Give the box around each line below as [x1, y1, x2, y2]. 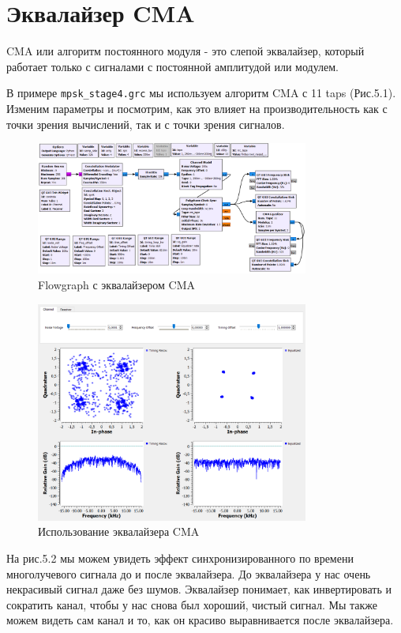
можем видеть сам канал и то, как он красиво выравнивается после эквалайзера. [6, 612, 394, 628]
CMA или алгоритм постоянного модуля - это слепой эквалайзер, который [6, 43, 365, 59]
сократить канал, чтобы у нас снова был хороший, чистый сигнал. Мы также [6, 596, 377, 612]
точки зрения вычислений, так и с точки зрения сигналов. [6, 115, 285, 132]
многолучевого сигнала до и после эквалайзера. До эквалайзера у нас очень [6, 565, 371, 582]
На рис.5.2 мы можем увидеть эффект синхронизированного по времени [6, 550, 354, 567]
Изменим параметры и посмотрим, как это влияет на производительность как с [6, 100, 388, 116]
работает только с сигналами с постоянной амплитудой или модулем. [6, 58, 339, 74]
